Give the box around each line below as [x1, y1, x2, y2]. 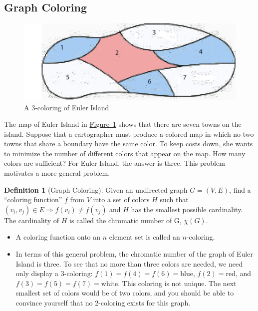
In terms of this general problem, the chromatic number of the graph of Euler [15, 249, 253, 259]
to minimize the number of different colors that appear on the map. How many [4, 148, 246, 158]
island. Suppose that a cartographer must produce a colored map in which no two [4, 128, 254, 139]
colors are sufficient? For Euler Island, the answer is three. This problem [4, 158, 225, 168]
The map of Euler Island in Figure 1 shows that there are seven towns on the [4, 119, 242, 129]
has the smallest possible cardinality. [131, 204, 243, 214]
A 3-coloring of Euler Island [24, 102, 109, 112]
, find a [229, 184, 251, 195]
